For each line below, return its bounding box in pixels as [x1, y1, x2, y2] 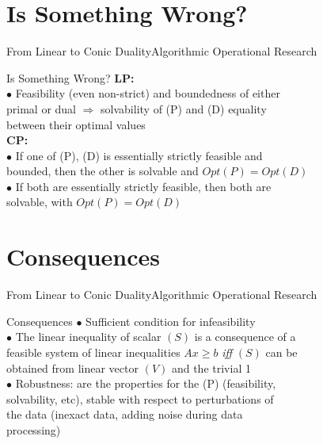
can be [265, 343, 298, 360]
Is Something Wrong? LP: [6, 69, 135, 86]
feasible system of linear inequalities [6, 343, 180, 360]
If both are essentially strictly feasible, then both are [15, 178, 272, 194]
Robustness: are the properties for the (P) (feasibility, [15, 375, 276, 392]
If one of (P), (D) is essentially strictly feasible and [15, 147, 263, 163]
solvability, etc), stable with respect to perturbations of [6, 390, 274, 407]
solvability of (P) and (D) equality [101, 100, 267, 117]
